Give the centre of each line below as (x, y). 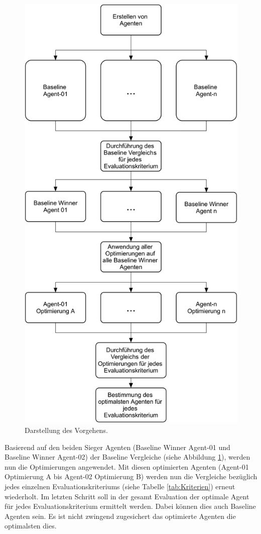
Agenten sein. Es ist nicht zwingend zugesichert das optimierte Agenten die (120, 516)
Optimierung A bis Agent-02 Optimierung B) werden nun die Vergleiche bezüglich (131, 476)
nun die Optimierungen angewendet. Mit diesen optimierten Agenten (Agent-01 (127, 466)
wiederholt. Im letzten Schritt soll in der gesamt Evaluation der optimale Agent (127, 496)
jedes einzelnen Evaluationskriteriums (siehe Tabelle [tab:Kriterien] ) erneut (120, 486)
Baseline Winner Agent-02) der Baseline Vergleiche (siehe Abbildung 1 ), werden (127, 457)
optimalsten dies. (31, 526)
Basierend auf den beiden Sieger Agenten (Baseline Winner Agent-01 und (117, 447)
